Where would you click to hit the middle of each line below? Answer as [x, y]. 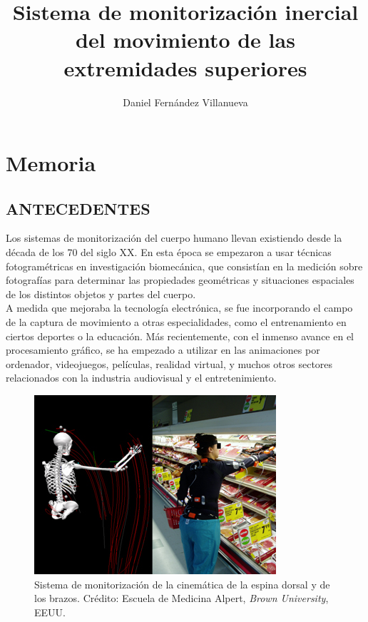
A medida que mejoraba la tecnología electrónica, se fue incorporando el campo [179, 308]
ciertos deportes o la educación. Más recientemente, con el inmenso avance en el [180, 336]
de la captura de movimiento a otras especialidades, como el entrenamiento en [176, 322]
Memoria [51, 163]
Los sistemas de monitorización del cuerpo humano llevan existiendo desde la [174, 238]
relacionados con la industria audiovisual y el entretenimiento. [141, 378]
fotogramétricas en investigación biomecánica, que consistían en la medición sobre [184, 266]
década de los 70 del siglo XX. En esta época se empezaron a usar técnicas [169, 252]
